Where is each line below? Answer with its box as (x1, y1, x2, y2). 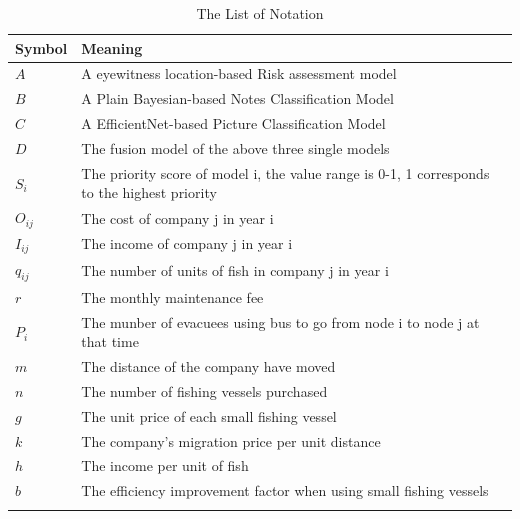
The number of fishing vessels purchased (81, 380, 328, 401)
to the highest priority (81, 182, 217, 203)
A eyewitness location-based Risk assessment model (81, 63, 397, 84)
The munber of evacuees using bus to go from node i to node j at (81, 311, 480, 332)
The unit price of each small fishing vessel (81, 405, 337, 426)
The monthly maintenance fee (81, 286, 264, 307)
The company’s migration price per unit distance (81, 430, 381, 451)
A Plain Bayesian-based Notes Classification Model (81, 88, 394, 109)
